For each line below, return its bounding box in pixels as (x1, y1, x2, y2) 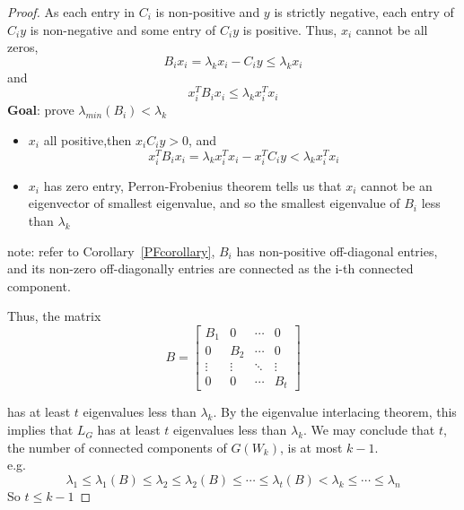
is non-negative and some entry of (30, 20, 216, 39)
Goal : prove (7, 100, 74, 119)
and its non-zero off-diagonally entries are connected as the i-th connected (7, 259, 414, 278)
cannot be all (355, 20, 428, 39)
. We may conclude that (303, 420, 435, 439)
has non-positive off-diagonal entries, (236, 241, 438, 260)
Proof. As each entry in (7, 3, 135, 21)
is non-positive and (155, 3, 260, 21)
